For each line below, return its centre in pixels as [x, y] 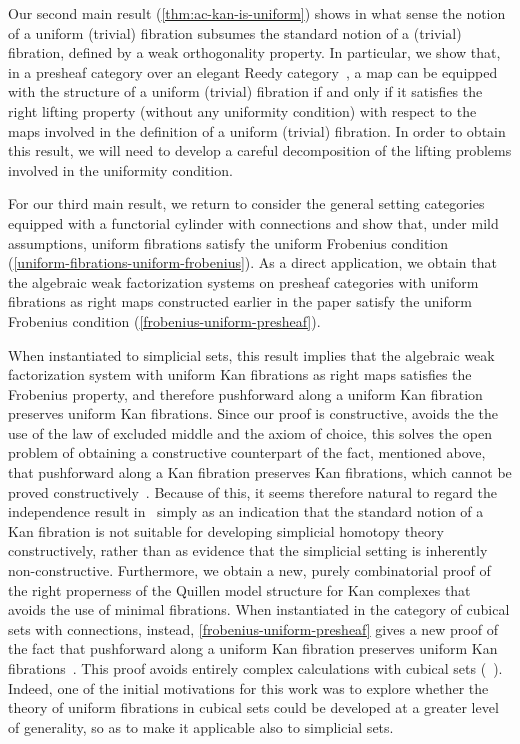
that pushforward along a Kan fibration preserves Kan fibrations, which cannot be [260, 472]
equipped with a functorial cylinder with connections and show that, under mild [253, 222]
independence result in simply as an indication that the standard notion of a [246, 511]
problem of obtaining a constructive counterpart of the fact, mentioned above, [247, 452]
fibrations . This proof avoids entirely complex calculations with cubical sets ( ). [255, 668]
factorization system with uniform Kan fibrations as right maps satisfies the [240, 374]
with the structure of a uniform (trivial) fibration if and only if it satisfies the [245, 91]
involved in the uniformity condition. [120, 169]
